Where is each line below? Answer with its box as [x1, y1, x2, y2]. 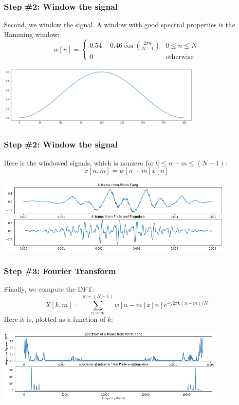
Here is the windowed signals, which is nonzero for [4, 157, 154, 167]
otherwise [165, 53, 194, 60]
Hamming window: [4, 29, 60, 39]
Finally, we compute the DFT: [4, 284, 94, 294]
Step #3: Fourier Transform [4, 264, 116, 276]
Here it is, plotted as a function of [4, 313, 106, 324]
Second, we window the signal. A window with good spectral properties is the [4, 19, 235, 30]
